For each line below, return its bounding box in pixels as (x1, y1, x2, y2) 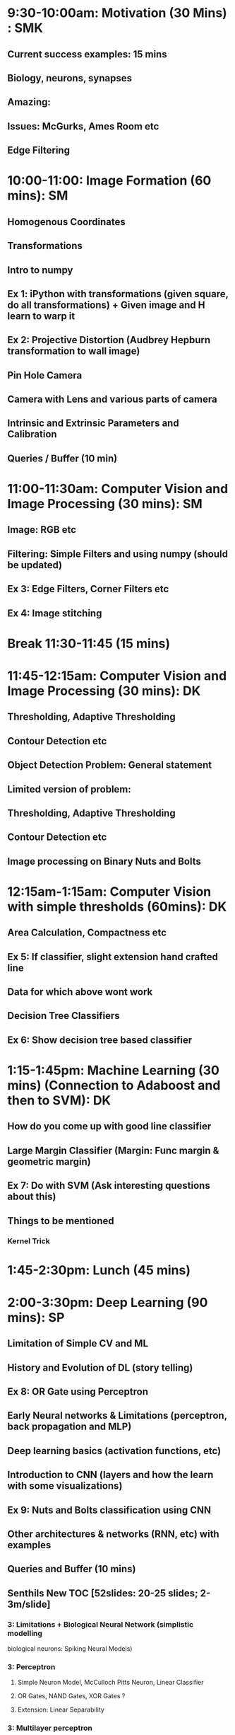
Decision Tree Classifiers (7, 1010, 120, 1022)
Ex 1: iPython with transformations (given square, (7, 288, 229, 300)
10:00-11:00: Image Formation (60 (7, 173, 212, 189)
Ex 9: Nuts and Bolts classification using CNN (7, 1504, 212, 1516)
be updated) (7, 559, 62, 571)
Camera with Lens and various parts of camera (7, 393, 217, 405)
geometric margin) (7, 1155, 92, 1168)
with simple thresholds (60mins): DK (7, 899, 227, 914)
